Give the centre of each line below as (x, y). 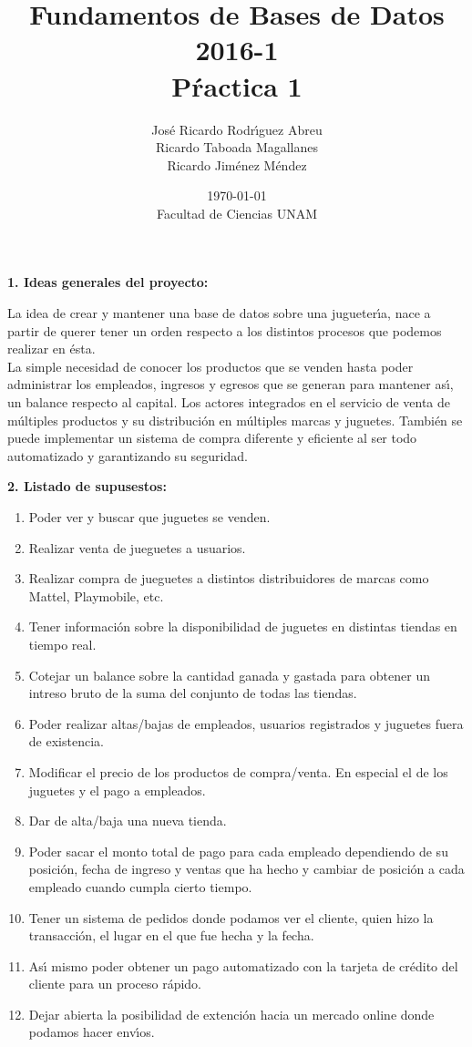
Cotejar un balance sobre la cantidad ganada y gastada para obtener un (229, 675)
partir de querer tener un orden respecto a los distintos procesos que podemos (225, 330)
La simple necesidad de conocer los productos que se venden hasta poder (210, 366)
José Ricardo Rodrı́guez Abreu (237, 129)
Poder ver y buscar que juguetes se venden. (149, 517)
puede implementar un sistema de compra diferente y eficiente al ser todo (212, 438)
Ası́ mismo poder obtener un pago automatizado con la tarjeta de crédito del (243, 965)
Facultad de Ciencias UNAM (237, 213)
